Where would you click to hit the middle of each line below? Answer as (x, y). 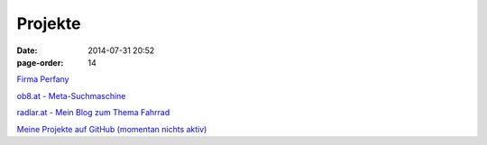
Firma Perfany (43, 79)
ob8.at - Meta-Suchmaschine (71, 95)
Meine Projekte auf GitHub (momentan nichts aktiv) (112, 129)
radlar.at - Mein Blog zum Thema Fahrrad (93, 113)
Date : (27, 50)
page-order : (40, 62)
